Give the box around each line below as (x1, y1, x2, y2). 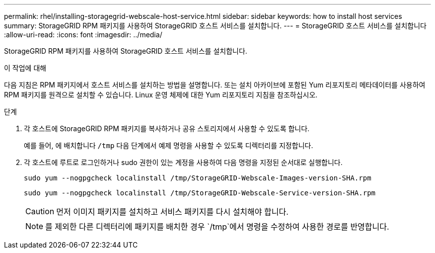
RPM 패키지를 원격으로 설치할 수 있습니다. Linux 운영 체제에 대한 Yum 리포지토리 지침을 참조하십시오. (4, 90, 318, 99)
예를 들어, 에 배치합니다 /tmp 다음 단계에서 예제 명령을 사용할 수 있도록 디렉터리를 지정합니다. (24, 141, 313, 150)
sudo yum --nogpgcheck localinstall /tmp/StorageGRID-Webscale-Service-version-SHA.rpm (24, 189, 376, 197)
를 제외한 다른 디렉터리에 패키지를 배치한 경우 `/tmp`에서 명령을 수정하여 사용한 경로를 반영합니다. (45, 222, 389, 232)
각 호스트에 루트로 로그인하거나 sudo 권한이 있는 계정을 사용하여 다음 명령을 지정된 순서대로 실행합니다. (24, 158, 343, 167)
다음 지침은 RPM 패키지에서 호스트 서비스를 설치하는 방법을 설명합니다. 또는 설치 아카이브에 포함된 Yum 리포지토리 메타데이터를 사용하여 (4, 81, 426, 89)
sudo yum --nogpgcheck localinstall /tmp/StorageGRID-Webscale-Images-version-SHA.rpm (24, 174, 371, 182)
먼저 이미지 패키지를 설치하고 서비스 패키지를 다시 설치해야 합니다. (56, 207, 289, 217)
